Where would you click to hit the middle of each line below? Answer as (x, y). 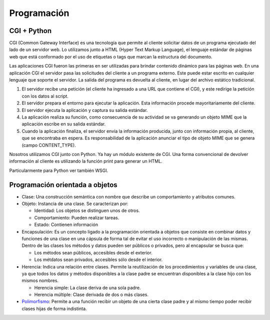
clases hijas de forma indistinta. (54, 308)
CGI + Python (30, 31)
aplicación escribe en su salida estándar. (64, 124)
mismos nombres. (40, 280)
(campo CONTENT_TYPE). (49, 145)
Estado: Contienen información (66, 224)
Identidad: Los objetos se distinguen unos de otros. (87, 210)
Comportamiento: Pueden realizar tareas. (77, 217)
